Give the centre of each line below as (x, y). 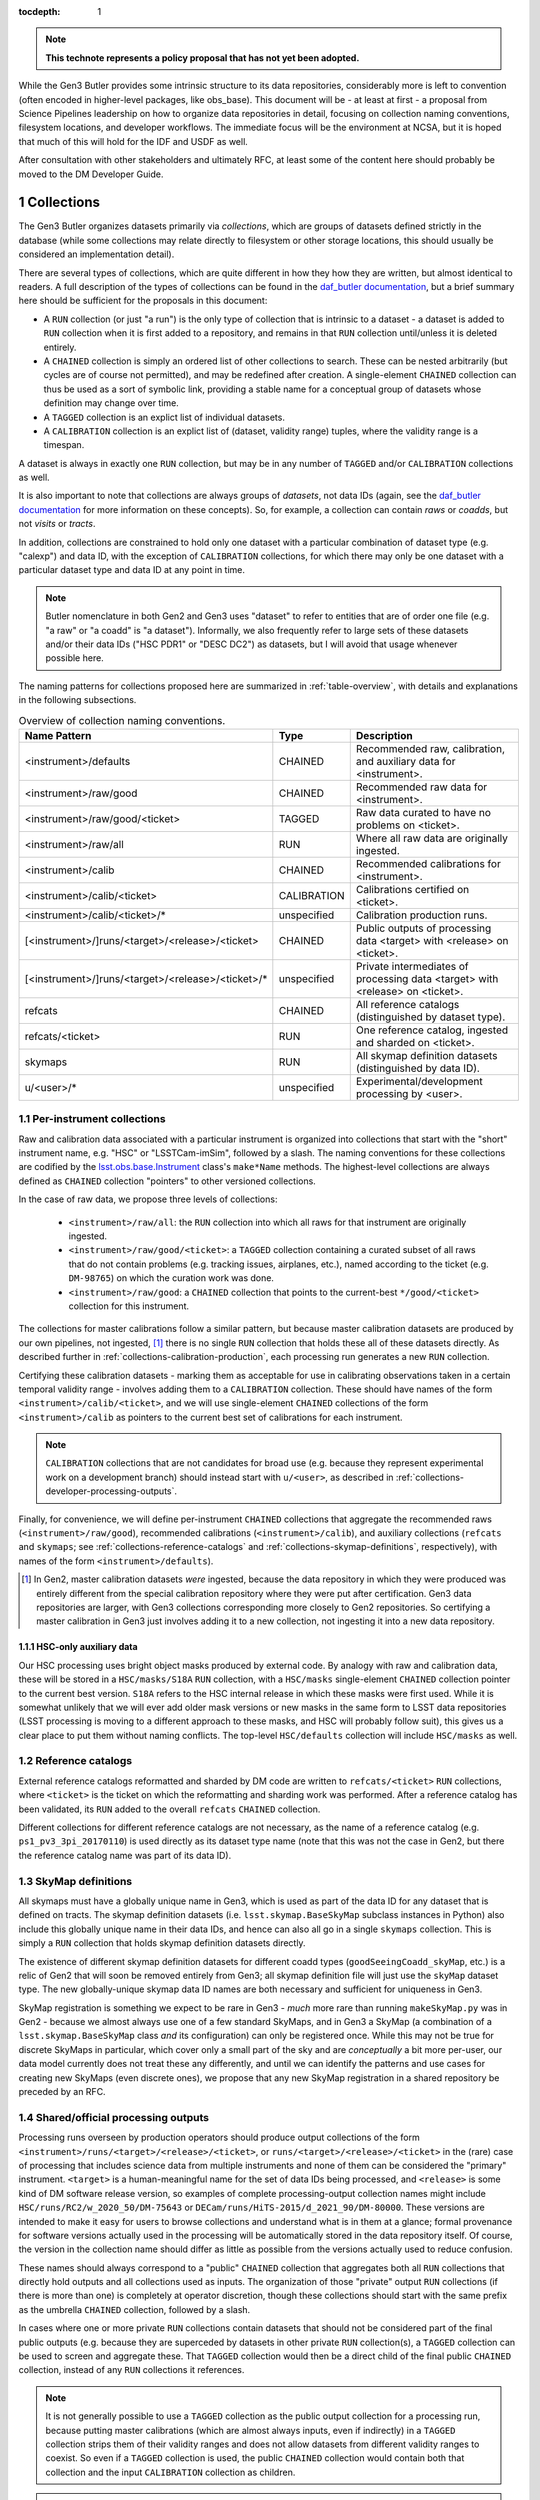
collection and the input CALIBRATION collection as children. (170, 2472)
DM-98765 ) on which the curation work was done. (171, 1278)
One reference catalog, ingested (432, 1030)
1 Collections (59, 202)
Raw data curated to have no (423, 812)
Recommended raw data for (421, 787)
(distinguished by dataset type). (430, 1017)
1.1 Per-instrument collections (92, 1119)
